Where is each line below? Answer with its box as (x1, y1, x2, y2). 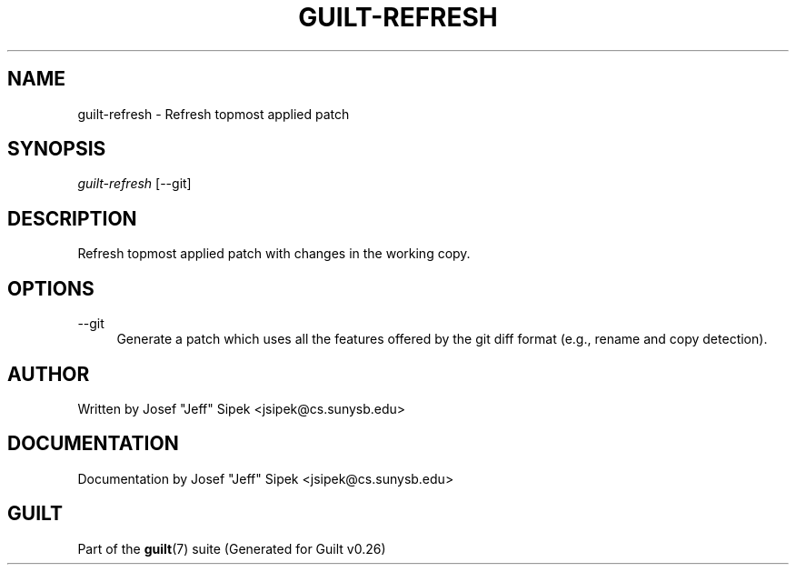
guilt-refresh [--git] (77, 176, 192, 192)
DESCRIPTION (7, 206, 137, 230)
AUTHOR (7, 362, 90, 386)
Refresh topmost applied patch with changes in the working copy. (77, 246, 471, 262)
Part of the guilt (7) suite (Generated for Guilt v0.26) (77, 540, 386, 557)
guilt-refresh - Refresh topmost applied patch (77, 105, 350, 122)
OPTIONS (7, 276, 95, 300)
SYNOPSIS (7, 137, 106, 161)
